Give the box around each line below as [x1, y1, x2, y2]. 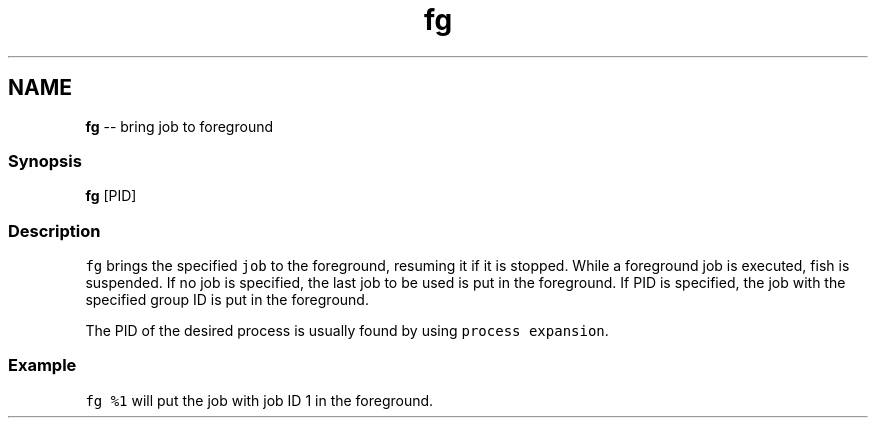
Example [8, 355, 77, 376]
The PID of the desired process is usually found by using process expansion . [85, 322, 609, 340]
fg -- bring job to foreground [85, 117, 274, 135]
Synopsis [8, 150, 82, 171]
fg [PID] [85, 187, 137, 205]
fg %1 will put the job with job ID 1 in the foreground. [85, 391, 434, 409]
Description [8, 220, 101, 241]
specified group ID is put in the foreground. [85, 291, 369, 309]
